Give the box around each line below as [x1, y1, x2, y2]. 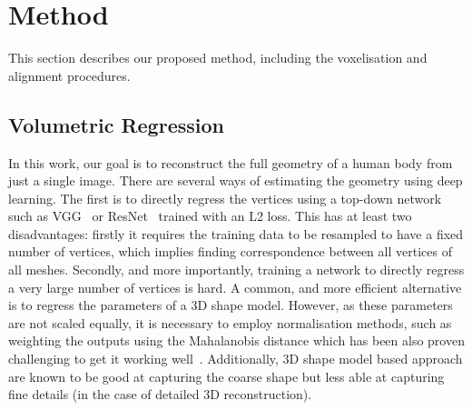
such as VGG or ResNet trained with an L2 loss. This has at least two [8, 206, 412, 225]
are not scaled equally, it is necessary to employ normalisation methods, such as [8, 313, 452, 332]
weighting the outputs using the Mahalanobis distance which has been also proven [8, 331, 465, 350]
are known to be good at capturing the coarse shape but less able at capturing [8, 366, 445, 385]
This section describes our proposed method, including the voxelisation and [8, 48, 428, 67]
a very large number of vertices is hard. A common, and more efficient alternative [8, 277, 462, 296]
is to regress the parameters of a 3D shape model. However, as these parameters [8, 295, 453, 315]
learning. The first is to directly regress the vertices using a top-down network [8, 188, 442, 207]
